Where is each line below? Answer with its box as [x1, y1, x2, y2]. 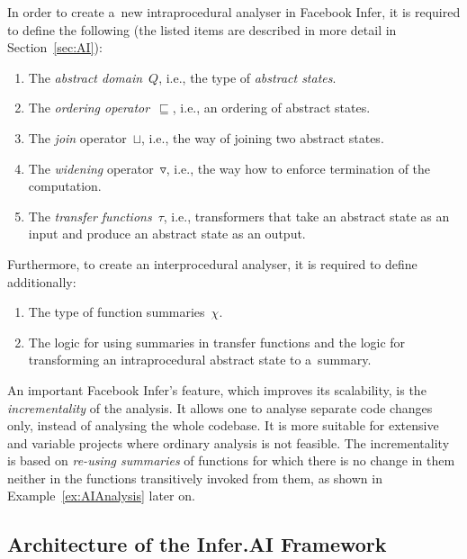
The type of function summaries [28, 302, 205, 321]
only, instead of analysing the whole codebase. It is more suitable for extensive [7, 416, 439, 435]
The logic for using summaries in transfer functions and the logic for [28, 332, 406, 351]
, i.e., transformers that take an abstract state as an [163, 206, 450, 225]
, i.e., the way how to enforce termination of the [166, 158, 431, 177]
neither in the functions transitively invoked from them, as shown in [7, 468, 382, 487]
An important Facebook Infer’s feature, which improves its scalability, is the [7, 380, 427, 399]
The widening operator [28, 158, 154, 177]
